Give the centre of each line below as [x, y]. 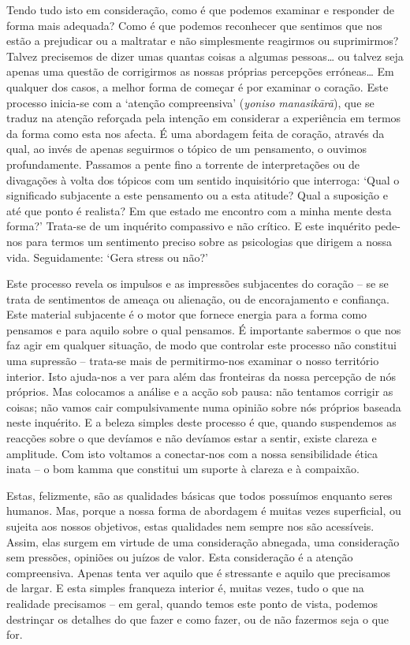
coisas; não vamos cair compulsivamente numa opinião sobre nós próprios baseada [204, 406]
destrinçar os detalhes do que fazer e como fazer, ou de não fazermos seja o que [198, 619]
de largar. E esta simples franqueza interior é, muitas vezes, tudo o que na [185, 588]
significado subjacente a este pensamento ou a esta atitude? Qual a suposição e [197, 195]
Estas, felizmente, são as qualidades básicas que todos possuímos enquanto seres [199, 495]
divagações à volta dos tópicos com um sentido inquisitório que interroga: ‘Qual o [203, 179]
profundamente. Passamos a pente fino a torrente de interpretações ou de [183, 164]
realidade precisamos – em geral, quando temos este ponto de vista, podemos [192, 603]
